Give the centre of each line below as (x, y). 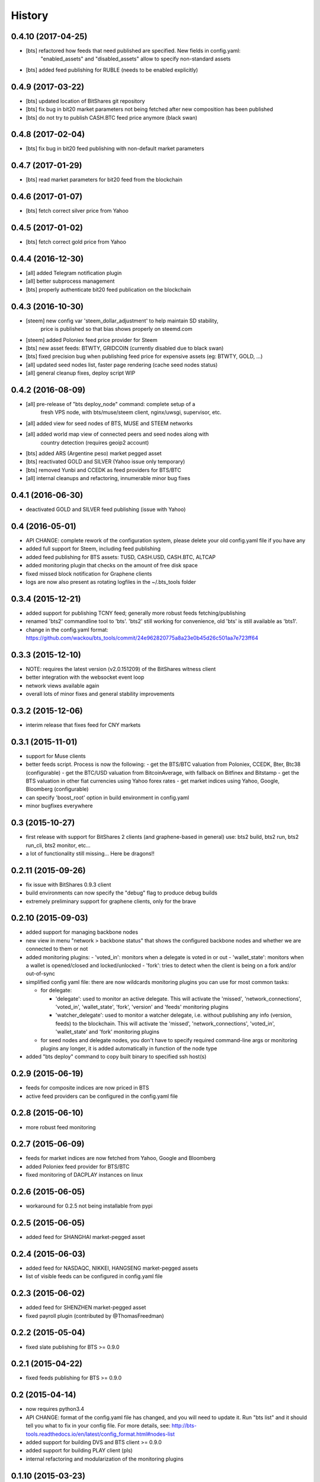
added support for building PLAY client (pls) (79, 1451)
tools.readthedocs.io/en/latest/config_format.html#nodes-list (100, 1434)
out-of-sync (41, 974)
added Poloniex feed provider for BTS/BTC (78, 1166)
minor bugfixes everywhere (59, 806)
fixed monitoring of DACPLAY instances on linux (84, 1175)
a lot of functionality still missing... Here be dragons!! (90, 853)
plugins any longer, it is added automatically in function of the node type (129, 1048)
